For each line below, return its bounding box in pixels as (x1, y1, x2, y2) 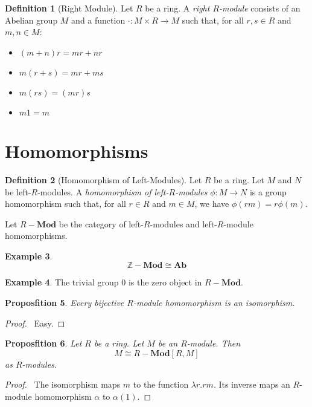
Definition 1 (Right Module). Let (5, 2, 133, 14)
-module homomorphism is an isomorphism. (133, 296, 295, 309)
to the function (133, 378, 189, 391)
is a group (249, 185, 287, 198)
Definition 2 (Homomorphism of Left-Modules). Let (5, 173, 202, 186)
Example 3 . (5, 249, 53, 262)
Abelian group (5, 13, 58, 26)
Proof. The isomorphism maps (5, 378, 121, 391)
